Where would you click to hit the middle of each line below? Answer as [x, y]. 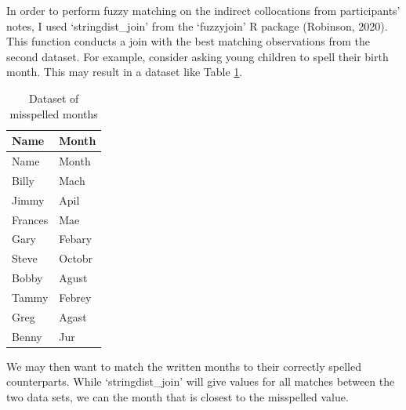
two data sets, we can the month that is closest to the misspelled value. [178, 396]
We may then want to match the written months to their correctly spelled [184, 366]
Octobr [76, 258]
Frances [30, 219]
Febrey [75, 297]
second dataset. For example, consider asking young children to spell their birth [198, 56]
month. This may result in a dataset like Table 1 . [125, 72]
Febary [76, 239]
